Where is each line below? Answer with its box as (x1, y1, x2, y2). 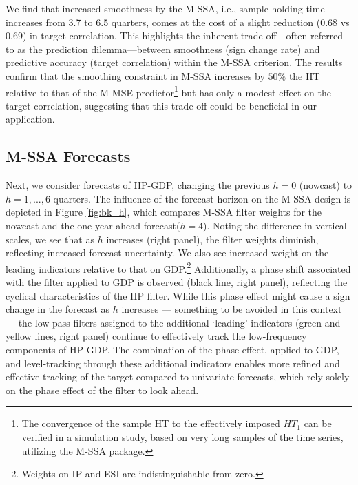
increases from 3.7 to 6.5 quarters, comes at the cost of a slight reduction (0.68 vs (6, 14, 350, 29)
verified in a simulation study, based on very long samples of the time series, (21, 429, 344, 444)
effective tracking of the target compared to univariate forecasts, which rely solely (6, 369, 350, 384)
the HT (288, 68, 320, 83)
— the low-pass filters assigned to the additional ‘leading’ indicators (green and (6, 315, 341, 329)
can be (304, 416, 332, 431)
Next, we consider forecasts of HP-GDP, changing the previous (6, 178, 270, 192)
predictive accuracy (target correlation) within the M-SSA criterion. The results (6, 55, 343, 70)
